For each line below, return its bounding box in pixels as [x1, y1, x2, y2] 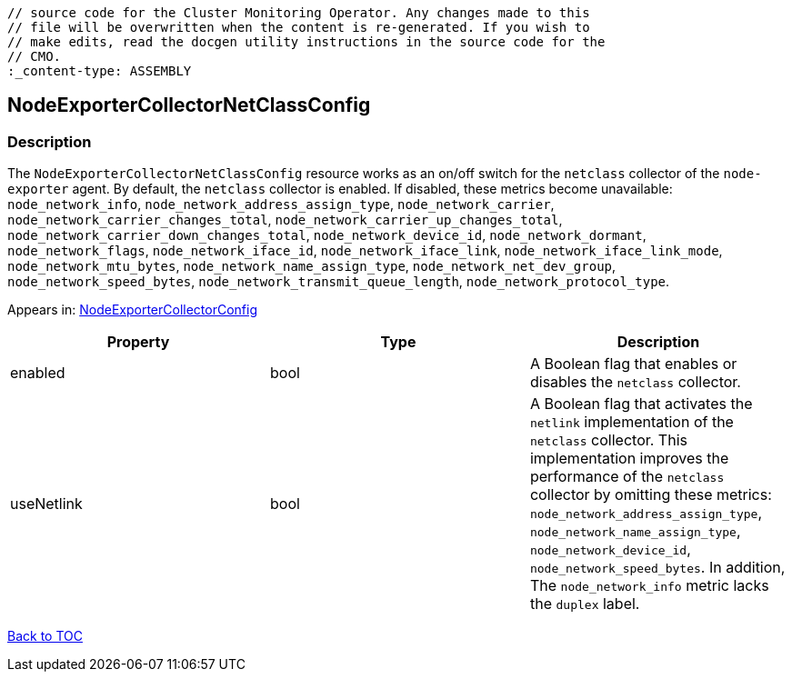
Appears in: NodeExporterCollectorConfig [7, 302, 257, 318]
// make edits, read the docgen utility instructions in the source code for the [7, 35, 606, 49]
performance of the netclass [529, 467, 725, 486]
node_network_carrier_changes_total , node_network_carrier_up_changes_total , [7, 212, 563, 228]
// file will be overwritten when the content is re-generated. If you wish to [7, 20, 590, 35]
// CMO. [7, 49, 62, 64]
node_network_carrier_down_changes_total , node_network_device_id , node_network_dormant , [7, 227, 647, 244]
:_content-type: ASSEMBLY [7, 64, 192, 78]
